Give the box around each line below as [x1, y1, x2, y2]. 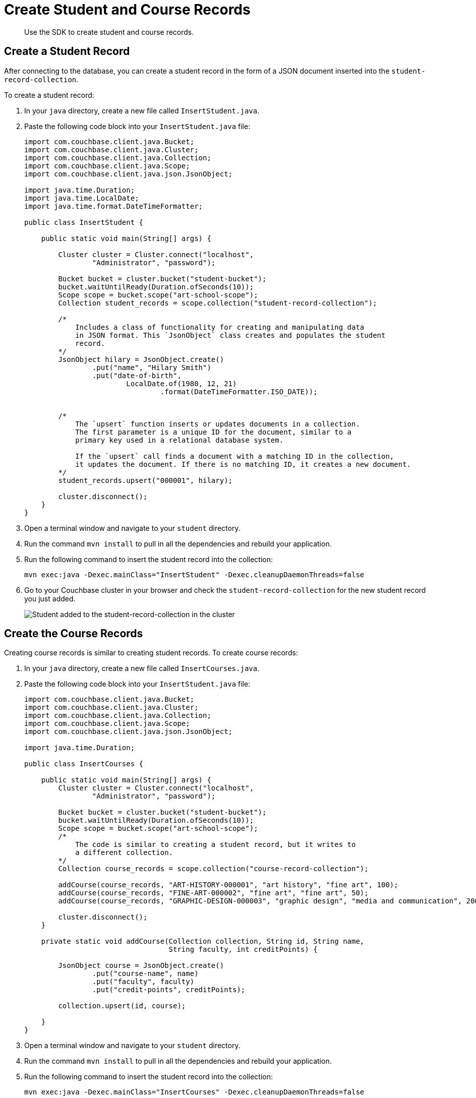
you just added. [24, 594, 76, 603]
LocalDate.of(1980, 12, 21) [126, 379, 237, 388]
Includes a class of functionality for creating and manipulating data [75, 323, 365, 331]
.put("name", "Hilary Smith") [92, 363, 211, 372]
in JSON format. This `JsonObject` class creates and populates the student [75, 331, 386, 339]
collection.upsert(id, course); [58, 1002, 186, 1010]
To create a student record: [4, 90, 94, 99]
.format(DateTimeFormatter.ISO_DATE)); [160, 387, 318, 396]
